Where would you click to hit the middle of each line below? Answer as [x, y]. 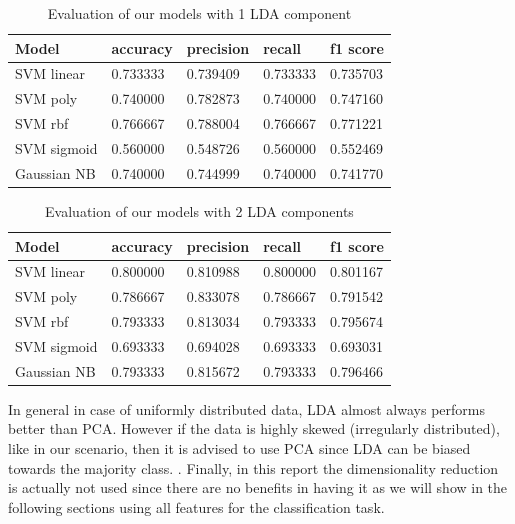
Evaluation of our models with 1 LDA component [199, 13]
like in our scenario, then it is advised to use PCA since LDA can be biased [239, 448]
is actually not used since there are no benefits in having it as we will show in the [258, 487]
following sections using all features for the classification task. [196, 506]
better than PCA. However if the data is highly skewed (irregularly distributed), [254, 428]
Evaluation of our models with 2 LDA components [199, 210]
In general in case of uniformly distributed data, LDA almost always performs [246, 408]
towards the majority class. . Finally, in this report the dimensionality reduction [253, 467]
